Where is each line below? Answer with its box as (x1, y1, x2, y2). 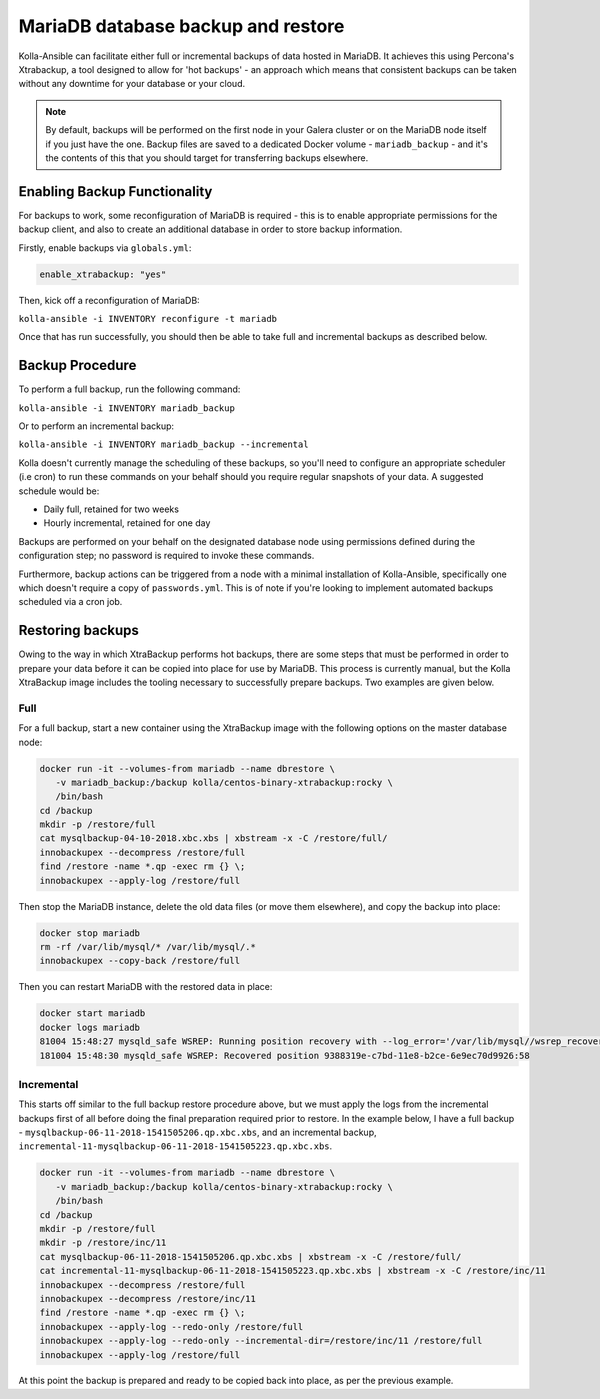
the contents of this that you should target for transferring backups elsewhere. (45, 151, 369, 164)
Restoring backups (18, 622, 140, 639)
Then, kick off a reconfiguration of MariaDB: (18, 294, 200, 306)
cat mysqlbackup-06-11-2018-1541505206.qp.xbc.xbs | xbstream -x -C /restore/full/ (39, 1251, 462, 1262)
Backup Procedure (18, 357, 137, 374)
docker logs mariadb (39, 1021, 140, 1033)
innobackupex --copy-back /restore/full (39, 955, 240, 967)
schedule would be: (18, 485, 100, 497)
